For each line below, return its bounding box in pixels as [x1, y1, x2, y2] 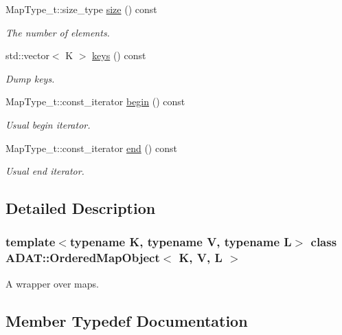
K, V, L [179, 249, 223, 266]
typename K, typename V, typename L [69, 233, 292, 250]
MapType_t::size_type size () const [5, 2, 157, 16]
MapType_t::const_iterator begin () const [5, 94, 185, 109]
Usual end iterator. [5, 164, 84, 178]
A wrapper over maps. [5, 276, 99, 290]
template [5, 233, 56, 250]
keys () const [92, 48, 146, 63]
